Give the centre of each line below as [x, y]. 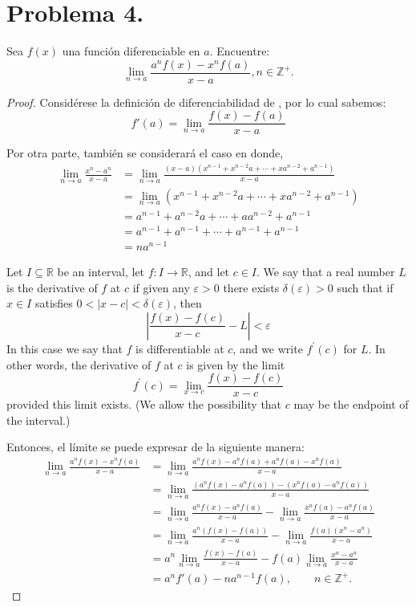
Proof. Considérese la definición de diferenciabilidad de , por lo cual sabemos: [196, 102]
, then [188, 303]
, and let [209, 272]
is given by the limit [236, 364]
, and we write [268, 348]
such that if [365, 287]
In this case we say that [65, 348]
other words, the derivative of [79, 364]
